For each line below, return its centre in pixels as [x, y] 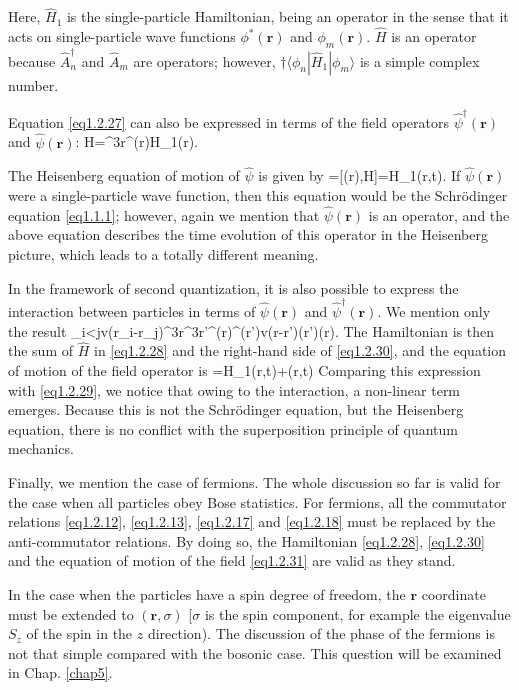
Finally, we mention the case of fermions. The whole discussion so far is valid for [254, 481]
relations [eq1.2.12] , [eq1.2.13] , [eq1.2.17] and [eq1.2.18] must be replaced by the [252, 521]
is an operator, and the [439, 214]
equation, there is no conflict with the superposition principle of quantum [233, 428]
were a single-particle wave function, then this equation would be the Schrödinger [258, 195]
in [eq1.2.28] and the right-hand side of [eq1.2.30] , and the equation [300, 350]
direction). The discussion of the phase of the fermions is [321, 633]
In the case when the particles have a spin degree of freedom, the [207, 593]
